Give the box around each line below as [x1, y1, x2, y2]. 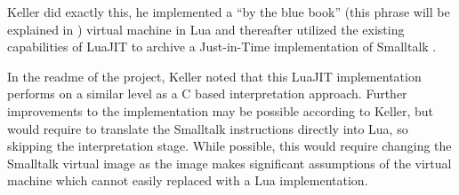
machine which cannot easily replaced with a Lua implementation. [7, 171, 368, 190]
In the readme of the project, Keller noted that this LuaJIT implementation [7, 66, 422, 85]
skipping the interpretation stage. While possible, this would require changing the [7, 136, 452, 155]
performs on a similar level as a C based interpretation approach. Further [7, 84, 407, 103]
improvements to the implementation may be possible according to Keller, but [7, 101, 434, 120]
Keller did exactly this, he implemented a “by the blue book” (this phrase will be [7, 3, 450, 20]
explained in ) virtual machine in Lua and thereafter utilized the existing [7, 19, 405, 38]
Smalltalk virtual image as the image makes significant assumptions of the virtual [7, 153, 452, 172]
